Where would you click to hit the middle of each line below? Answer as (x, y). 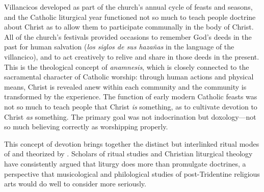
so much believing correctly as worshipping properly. (86, 127)
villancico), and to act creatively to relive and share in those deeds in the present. (132, 56)
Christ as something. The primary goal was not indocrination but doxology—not (130, 116)
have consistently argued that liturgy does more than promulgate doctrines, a (125, 163)
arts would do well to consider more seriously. (75, 184)
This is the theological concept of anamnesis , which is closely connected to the (127, 66)
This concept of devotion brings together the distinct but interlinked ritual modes (132, 143)
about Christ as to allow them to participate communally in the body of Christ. (129, 27)
